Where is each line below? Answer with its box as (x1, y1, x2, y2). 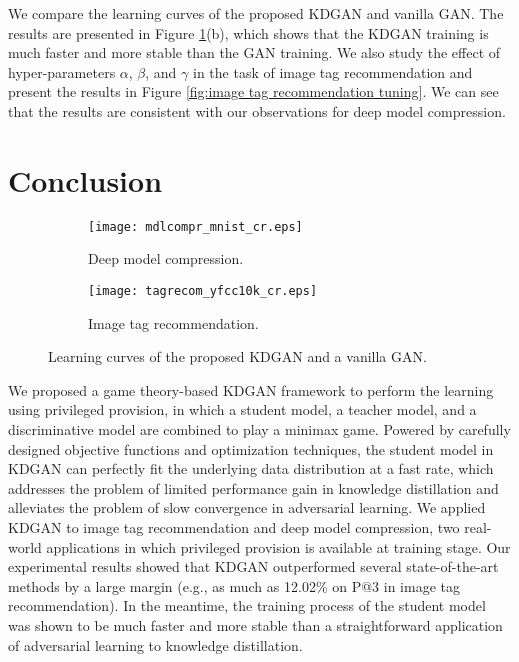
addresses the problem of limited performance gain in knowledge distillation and (8, 477, 499, 498)
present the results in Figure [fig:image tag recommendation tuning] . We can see (8, 81, 499, 102)
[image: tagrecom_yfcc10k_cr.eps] (88, 283, 318, 298)
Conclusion (8, 159, 163, 200)
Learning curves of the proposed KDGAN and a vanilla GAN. (48, 346, 427, 367)
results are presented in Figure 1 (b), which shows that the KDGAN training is (8, 22, 489, 43)
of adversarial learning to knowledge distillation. (8, 634, 303, 655)
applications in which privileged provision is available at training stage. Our (46, 536, 511, 557)
